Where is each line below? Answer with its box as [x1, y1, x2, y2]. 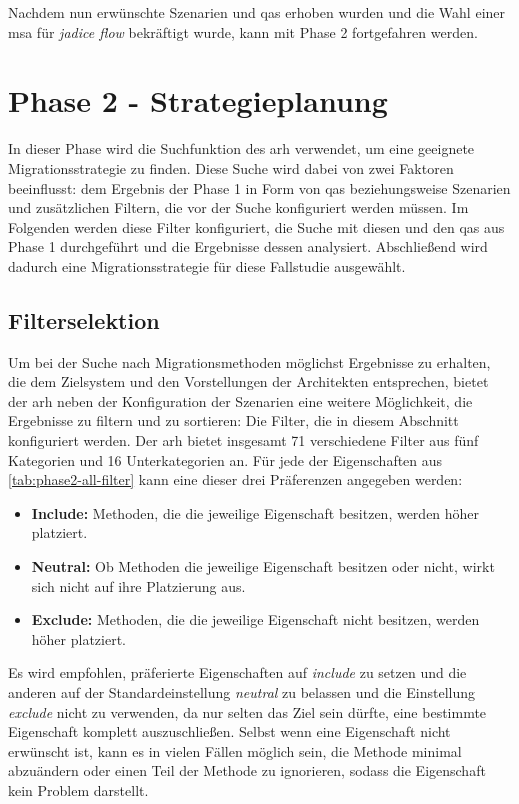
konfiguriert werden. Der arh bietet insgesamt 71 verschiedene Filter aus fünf [8, 430, 479, 451]
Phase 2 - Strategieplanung [8, 80, 388, 121]
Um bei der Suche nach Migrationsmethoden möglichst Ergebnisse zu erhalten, [8, 351, 491, 372]
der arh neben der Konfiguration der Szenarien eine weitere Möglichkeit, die [8, 390, 473, 411]
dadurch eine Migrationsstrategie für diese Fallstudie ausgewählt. [8, 255, 406, 276]
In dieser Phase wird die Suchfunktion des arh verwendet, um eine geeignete [8, 138, 475, 159]
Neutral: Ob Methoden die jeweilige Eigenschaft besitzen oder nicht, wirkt [31, 556, 495, 577]
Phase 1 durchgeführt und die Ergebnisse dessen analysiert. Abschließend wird [8, 236, 488, 257]
